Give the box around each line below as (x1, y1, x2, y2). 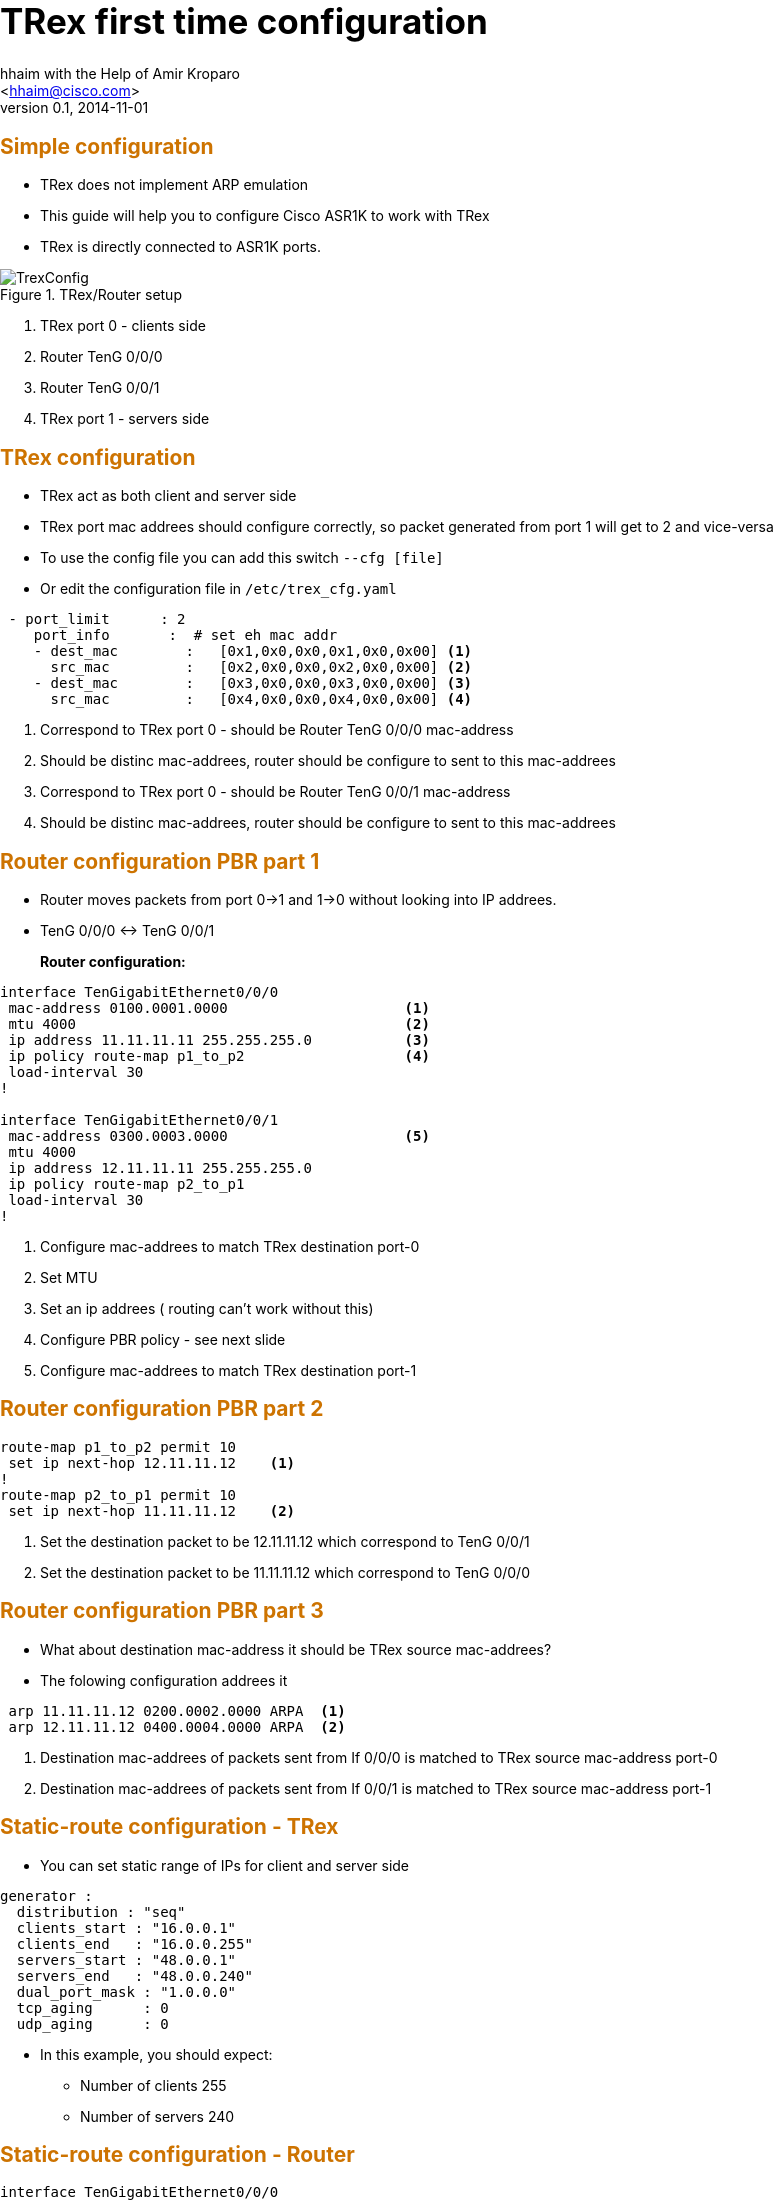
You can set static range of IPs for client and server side (40, 1856, 410, 1874)
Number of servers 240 (80, 2107, 235, 2125)
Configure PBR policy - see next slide (40, 1330, 286, 1348)
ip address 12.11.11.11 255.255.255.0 (8, 1159, 312, 1176)
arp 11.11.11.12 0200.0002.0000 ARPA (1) (8, 1702, 346, 1719)
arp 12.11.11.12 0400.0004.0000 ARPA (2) (8, 1718, 346, 1735)
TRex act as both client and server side (40, 487, 297, 505)
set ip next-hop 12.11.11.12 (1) (8, 1454, 296, 1471)
